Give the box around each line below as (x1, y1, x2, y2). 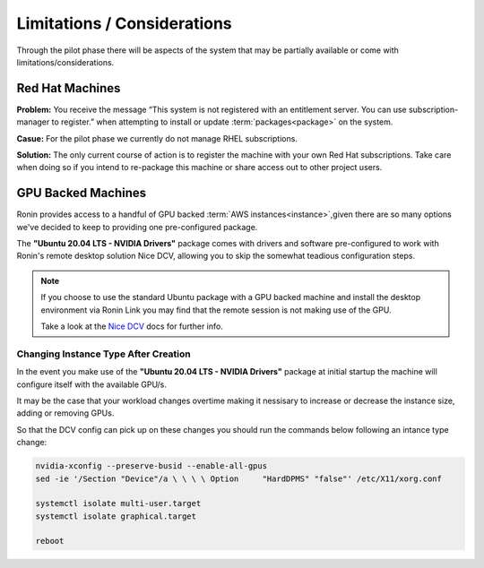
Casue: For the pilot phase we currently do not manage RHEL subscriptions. (16, 133, 298, 143)
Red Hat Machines (16, 81, 121, 96)
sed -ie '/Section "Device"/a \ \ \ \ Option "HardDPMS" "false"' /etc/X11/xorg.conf (35, 473, 443, 484)
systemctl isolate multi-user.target (35, 498, 202, 509)
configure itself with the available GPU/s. (16, 379, 168, 390)
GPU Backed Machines (16, 185, 147, 201)
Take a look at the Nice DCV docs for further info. (40, 321, 223, 331)
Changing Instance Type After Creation (16, 348, 192, 360)
